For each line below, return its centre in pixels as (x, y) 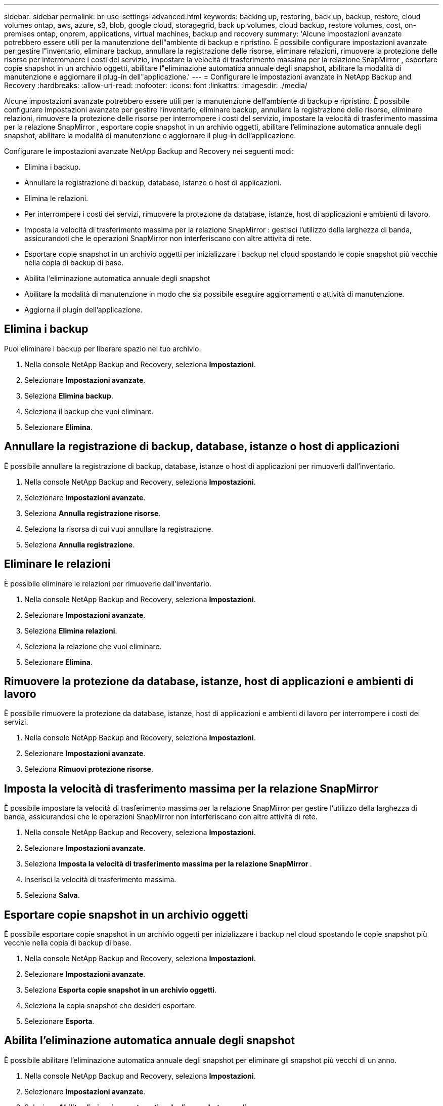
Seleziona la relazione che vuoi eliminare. (93, 646)
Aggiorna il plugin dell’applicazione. (83, 310)
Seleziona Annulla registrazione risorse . (93, 513)
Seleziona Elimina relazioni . (71, 630)
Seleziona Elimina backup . (69, 396)
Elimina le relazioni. (56, 198)
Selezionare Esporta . (59, 1021)
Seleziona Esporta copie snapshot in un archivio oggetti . (121, 990)
